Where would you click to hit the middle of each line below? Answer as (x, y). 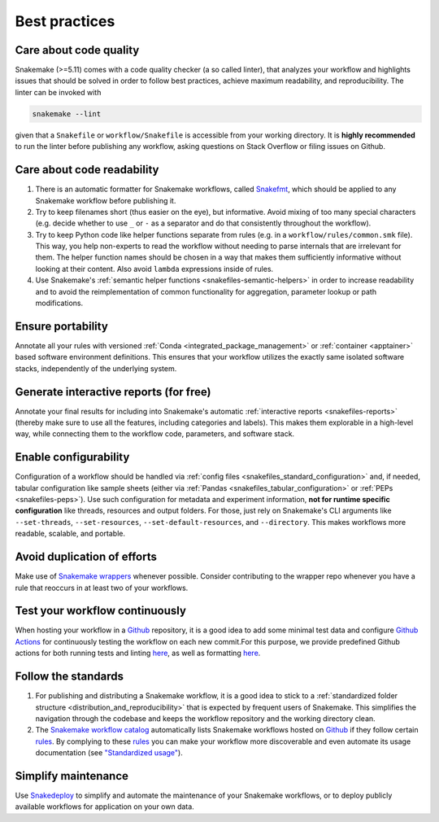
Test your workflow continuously (101, 611)
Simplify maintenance (72, 776)
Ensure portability (62, 326)
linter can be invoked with (58, 92)
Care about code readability (87, 170)
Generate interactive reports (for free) (113, 392)
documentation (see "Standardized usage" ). (109, 753)
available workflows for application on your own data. (104, 807)
